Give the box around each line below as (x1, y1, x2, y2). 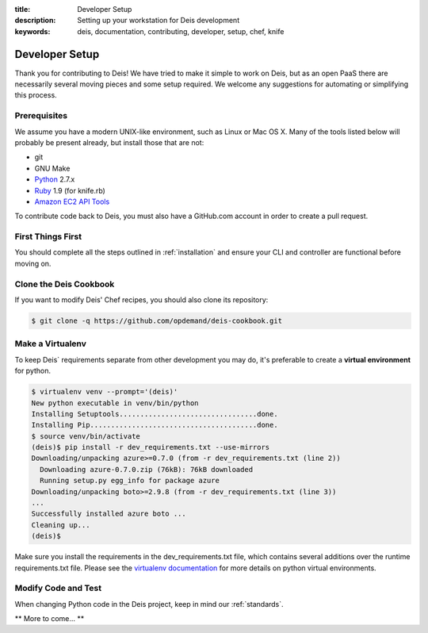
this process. (14, 90, 57, 100)
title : (14, 5, 31, 13)
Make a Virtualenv (14, 338, 87, 349)
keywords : (14, 26, 51, 36)
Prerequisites (14, 110, 67, 121)
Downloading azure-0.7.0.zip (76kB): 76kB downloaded (40, 465, 254, 474)
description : (14, 16, 56, 25)
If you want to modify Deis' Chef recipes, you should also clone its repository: (14, 295, 269, 305)
